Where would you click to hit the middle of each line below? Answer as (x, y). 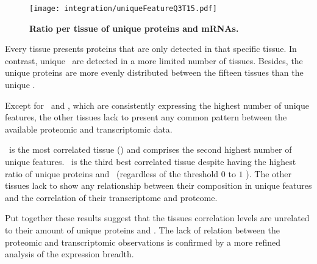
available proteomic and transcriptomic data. (89, 129)
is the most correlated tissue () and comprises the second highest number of (150, 149)
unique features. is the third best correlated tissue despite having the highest (151, 161)
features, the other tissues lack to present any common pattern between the (146, 117)
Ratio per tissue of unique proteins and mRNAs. (134, 28)
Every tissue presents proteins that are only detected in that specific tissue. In (151, 49)
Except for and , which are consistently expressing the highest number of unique (157, 105)
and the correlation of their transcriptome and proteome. (111, 197)
